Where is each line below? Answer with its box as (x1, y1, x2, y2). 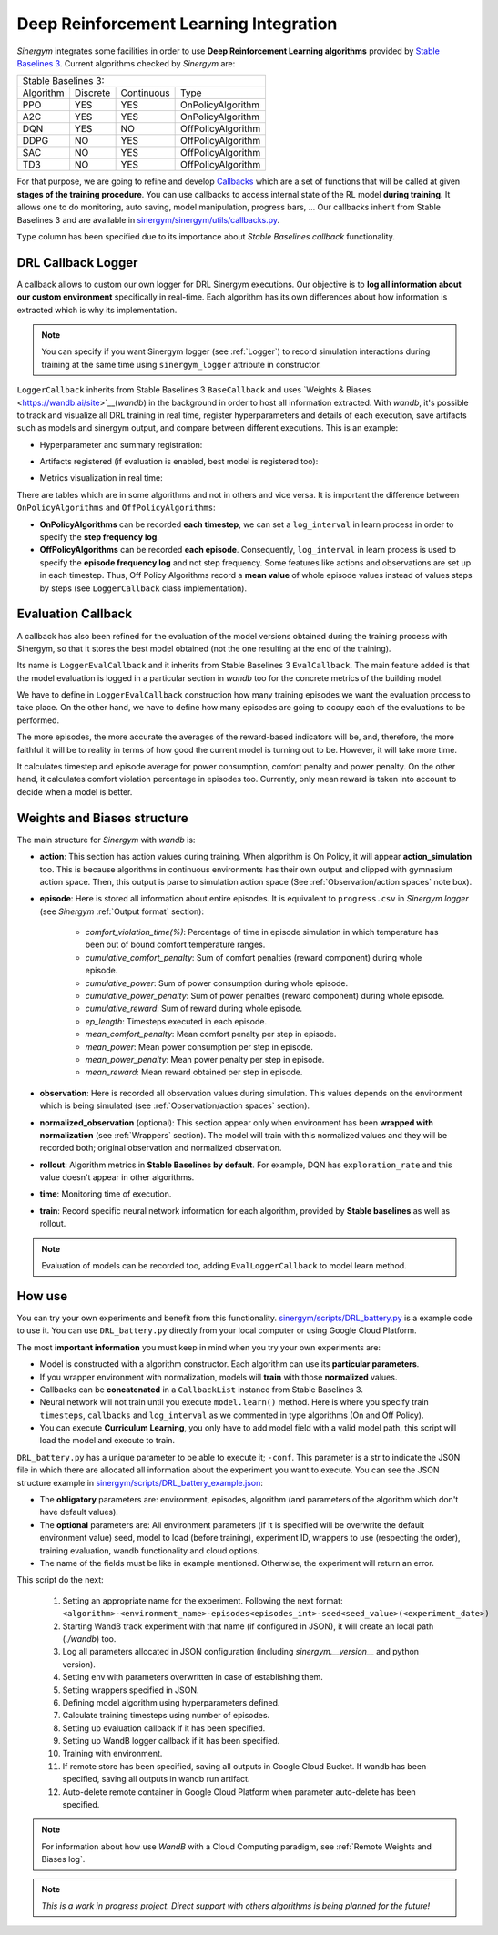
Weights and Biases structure (16, 810, 188, 826)
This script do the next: (16, 1574, 104, 1585)
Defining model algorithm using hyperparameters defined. (62, 1696, 280, 1707)
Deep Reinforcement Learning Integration (16, 14, 338, 34)
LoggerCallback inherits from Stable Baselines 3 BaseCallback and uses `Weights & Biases (16, 384, 371, 395)
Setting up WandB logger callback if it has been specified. (62, 1736, 280, 1747)
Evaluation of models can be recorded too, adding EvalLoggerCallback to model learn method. (41, 1260, 407, 1271)
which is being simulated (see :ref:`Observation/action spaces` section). (39, 1100, 310, 1111)
